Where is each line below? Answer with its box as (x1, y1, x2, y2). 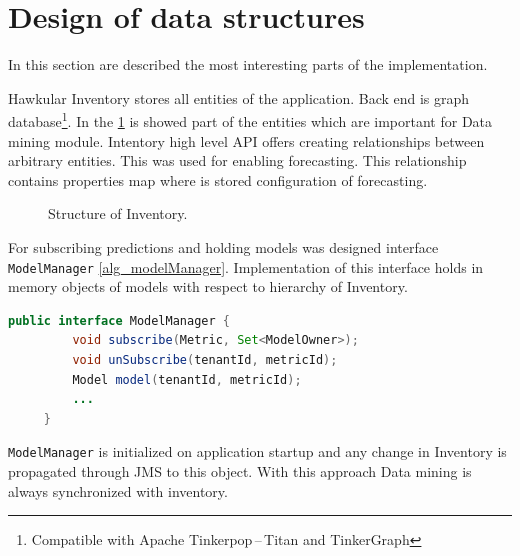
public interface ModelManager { (8, 313, 230, 328)
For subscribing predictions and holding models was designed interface (8, 236, 439, 257)
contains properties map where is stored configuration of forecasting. (8, 169, 428, 190)
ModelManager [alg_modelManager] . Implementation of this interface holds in (8, 256, 484, 277)
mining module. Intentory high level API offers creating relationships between (8, 130, 485, 151)
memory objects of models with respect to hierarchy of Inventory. (8, 276, 408, 297)
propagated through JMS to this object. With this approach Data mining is (8, 461, 472, 481)
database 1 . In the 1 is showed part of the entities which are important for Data (8, 108, 493, 131)
